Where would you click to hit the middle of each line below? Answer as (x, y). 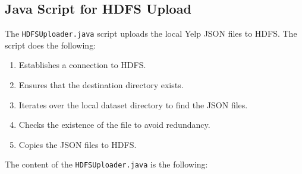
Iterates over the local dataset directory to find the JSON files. (133, 104)
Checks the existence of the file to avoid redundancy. (114, 125)
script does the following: (51, 45)
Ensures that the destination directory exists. (101, 85)
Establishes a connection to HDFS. (82, 65)
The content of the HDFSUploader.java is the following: (106, 164)
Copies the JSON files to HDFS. (78, 144)
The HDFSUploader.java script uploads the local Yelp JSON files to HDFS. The (151, 33)
